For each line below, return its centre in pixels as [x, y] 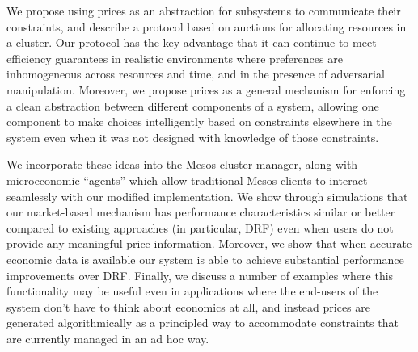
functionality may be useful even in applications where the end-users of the [192, 291]
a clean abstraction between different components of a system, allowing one [193, 105]
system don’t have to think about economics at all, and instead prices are [189, 306]
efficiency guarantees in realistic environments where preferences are [175, 58]
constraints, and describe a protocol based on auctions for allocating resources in [207, 26]
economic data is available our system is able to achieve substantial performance [205, 259]
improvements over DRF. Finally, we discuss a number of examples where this [200, 275]
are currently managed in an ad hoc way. [108, 338]
